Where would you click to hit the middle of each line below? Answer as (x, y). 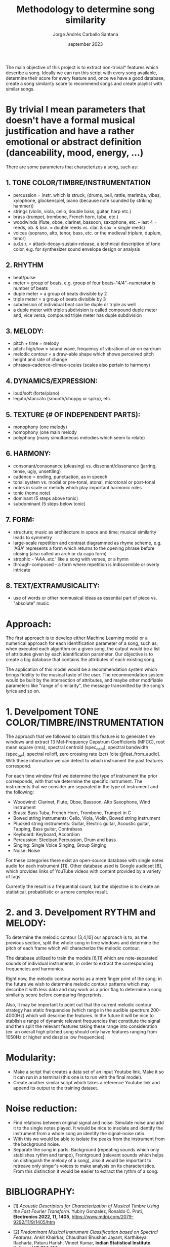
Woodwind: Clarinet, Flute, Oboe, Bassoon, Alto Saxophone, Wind (82, 801)
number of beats (30, 288)
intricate (22, 570)
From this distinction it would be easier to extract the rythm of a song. (86, 1171)
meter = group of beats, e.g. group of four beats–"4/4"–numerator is (84, 283)
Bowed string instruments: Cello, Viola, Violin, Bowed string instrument (87, 818)
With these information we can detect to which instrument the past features (84, 760)
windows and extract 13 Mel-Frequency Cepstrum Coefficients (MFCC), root (85, 742)
